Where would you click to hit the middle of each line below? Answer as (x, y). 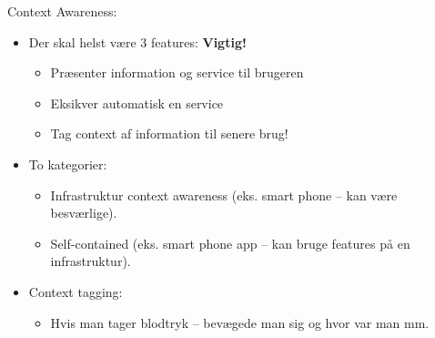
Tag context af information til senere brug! (169, 133)
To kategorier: (68, 164)
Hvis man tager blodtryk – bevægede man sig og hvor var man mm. (240, 322)
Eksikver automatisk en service (137, 102)
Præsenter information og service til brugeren (177, 72)
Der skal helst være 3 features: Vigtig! (137, 41)
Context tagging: (76, 291)
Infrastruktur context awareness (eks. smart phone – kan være (224, 195)
